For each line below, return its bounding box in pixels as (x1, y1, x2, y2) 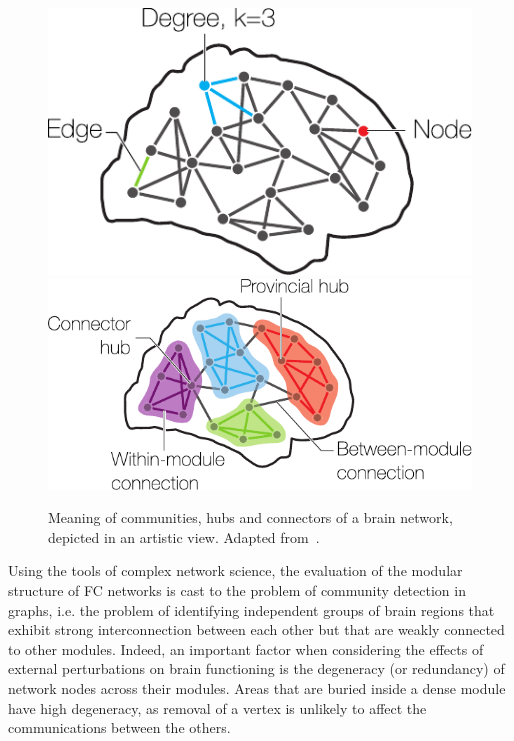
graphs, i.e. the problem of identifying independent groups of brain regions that (8, 599, 495, 620)
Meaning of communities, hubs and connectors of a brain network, (48, 507, 453, 528)
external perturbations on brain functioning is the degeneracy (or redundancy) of (8, 658, 505, 679)
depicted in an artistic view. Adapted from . (48, 526, 320, 547)
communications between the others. (8, 717, 231, 738)
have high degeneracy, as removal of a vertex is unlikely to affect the (8, 697, 427, 718)
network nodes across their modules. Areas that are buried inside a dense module (8, 677, 506, 698)
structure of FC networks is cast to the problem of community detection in (8, 579, 466, 600)
